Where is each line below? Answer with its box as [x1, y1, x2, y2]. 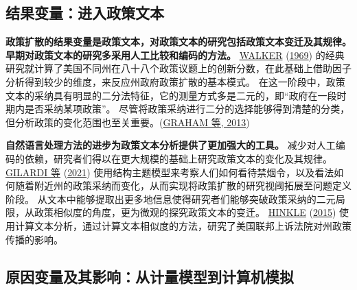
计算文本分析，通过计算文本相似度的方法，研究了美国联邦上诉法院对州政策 [14, 218, 352, 232]
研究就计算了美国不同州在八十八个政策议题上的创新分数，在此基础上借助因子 [5, 61, 352, 75]
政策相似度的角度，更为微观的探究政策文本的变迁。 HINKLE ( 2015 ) [34, 205, 336, 219]
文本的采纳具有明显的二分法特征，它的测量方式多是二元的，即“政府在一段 [5, 88, 337, 102]
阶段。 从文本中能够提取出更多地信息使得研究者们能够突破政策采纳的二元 [5, 191, 336, 206]
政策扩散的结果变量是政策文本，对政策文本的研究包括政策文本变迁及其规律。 [5, 34, 352, 49]
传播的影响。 [5, 232, 63, 246]
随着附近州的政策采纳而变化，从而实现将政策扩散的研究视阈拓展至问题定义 [14, 178, 352, 193]
